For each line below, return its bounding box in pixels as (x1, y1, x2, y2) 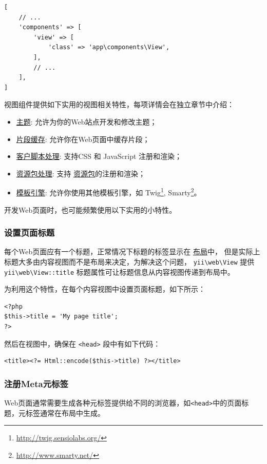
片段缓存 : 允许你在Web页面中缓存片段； (16, 133, 150, 144)
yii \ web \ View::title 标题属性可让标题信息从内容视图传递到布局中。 (4, 266, 235, 277)
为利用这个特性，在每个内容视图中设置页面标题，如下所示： (4, 284, 205, 294)
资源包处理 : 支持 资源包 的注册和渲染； (16, 168, 146, 178)
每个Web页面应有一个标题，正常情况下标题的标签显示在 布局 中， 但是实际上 (4, 246, 260, 257)
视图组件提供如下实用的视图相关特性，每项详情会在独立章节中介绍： (4, 99, 234, 110)
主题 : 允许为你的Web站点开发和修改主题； (16, 116, 157, 127)
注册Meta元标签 (4, 377, 68, 390)
